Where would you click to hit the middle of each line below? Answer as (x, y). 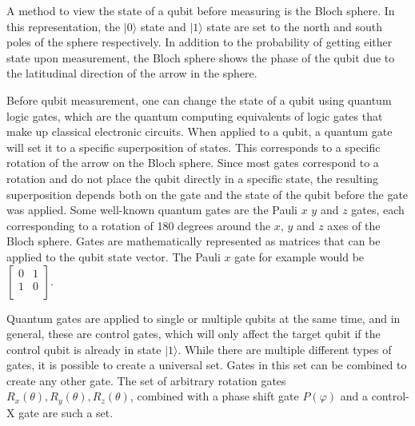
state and (163, 26)
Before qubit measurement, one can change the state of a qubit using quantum (199, 100)
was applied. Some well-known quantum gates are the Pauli (152, 210)
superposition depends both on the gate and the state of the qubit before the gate (207, 194)
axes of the (354, 225)
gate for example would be (299, 256)
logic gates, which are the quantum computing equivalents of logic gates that (195, 115)
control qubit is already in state (84, 349)
